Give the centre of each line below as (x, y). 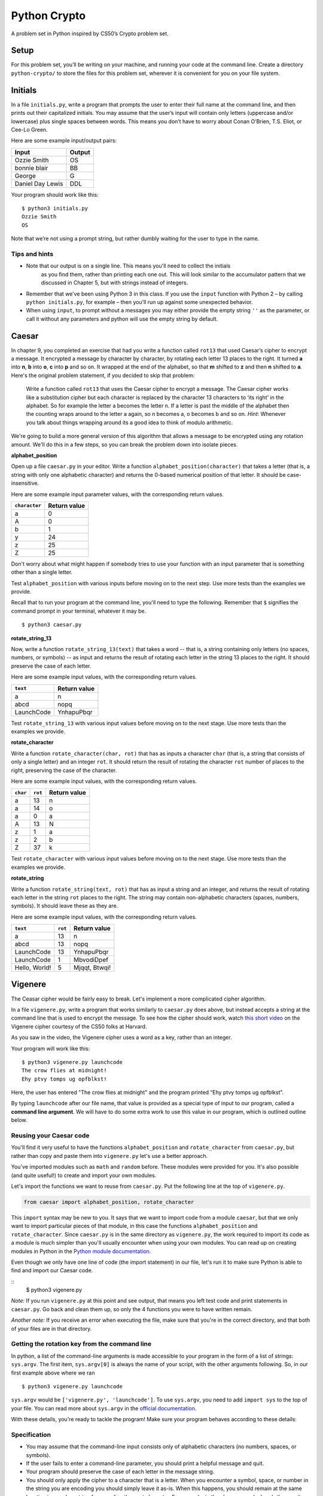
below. (19, 1120)
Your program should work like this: (55, 194)
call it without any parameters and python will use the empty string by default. (122, 319)
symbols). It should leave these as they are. (65, 906)
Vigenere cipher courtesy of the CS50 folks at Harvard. (79, 1026)
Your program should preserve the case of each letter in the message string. (120, 1471)
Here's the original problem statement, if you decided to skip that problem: (103, 375)
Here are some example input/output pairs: (64, 141)
